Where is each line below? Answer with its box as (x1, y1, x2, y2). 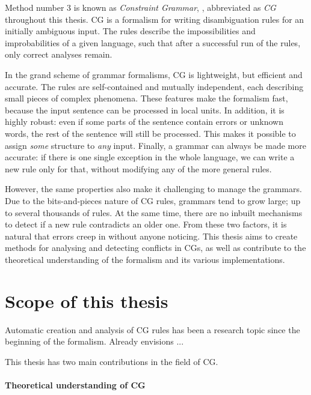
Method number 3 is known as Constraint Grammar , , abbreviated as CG (5, 1, 276, 13)
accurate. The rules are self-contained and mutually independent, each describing (5, 80, 304, 92)
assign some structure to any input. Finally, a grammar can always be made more (5, 139, 306, 151)
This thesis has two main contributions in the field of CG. (5, 355, 218, 367)
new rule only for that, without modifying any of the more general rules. (5, 162, 272, 175)
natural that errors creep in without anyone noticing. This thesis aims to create (5, 229, 298, 242)
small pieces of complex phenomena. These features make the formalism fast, (5, 92, 288, 104)
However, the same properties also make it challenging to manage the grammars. (5, 182, 302, 195)
